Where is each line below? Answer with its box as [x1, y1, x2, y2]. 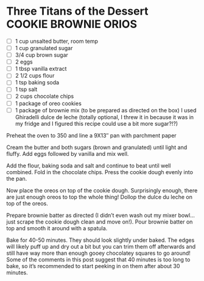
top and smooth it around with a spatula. [6, 224, 108, 232]
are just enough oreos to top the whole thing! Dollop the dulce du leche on [6, 193, 193, 200]
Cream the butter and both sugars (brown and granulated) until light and [6, 144, 188, 151]
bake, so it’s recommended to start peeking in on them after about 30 [6, 262, 180, 269]
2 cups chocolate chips [15, 93, 74, 100]
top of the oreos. [6, 200, 49, 207]
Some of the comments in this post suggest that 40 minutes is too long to [6, 255, 191, 263]
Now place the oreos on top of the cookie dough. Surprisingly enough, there [6, 186, 198, 194]
